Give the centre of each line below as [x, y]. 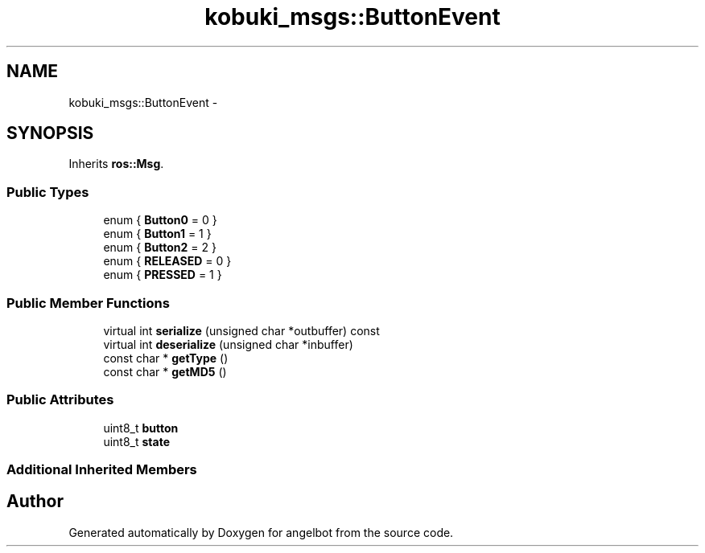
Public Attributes [60, 400]
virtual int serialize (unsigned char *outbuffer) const [241, 330]
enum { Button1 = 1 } [157, 234]
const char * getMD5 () [165, 371]
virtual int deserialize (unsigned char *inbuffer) [228, 344]
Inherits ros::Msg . [116, 164]
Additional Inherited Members [102, 470]
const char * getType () [166, 358]
